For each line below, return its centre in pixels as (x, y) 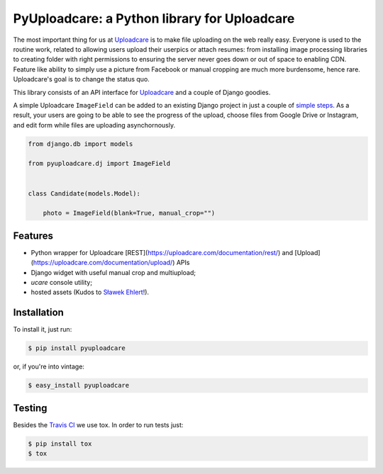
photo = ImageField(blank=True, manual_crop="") (129, 213)
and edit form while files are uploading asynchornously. (94, 125)
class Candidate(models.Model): (84, 193)
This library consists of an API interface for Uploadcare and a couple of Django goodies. (142, 92)
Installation (38, 313)
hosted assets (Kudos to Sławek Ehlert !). (90, 292)
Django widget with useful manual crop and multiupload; (113, 272)
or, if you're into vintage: (49, 367)
